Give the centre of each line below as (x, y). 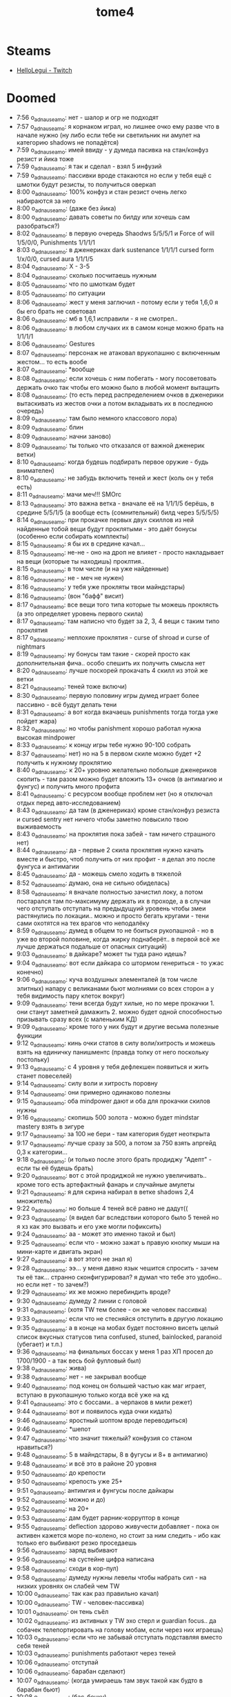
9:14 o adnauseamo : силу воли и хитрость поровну (87, 1084)
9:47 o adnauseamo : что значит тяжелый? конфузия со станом (104, 1439)
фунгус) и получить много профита (68, 786)
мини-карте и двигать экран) (60, 1252)
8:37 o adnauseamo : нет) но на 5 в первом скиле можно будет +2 (109, 754)
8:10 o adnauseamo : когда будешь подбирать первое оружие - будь (112, 463)
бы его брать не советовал (56, 311)
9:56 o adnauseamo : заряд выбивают (67, 1551)
